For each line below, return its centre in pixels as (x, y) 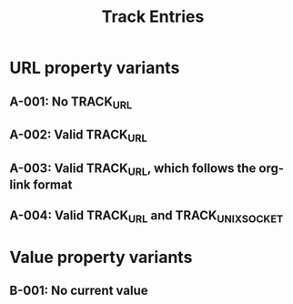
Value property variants (101, 257)
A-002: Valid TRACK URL (78, 136)
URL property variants (95, 68)
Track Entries (153, 17)
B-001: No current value (79, 291)
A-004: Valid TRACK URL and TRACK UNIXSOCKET (146, 217)
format (53, 184)
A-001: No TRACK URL (71, 102)
